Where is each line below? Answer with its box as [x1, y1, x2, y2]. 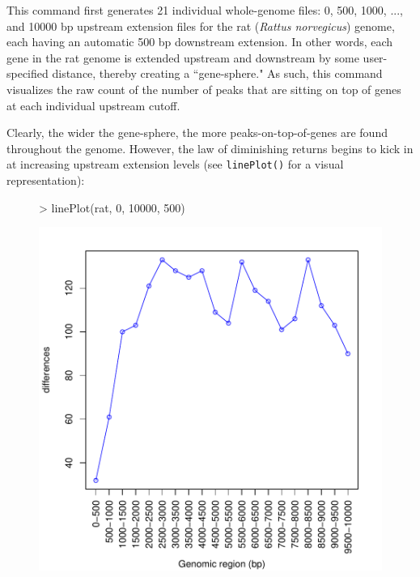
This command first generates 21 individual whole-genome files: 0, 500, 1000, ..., [6, 2, 403, 18]
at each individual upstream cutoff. [6, 96, 180, 113]
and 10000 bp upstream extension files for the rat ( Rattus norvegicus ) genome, [6, 17, 395, 34]
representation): [6, 172, 85, 188]
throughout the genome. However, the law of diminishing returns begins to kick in [6, 139, 414, 156]
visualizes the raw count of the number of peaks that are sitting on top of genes [6, 80, 401, 97]
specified [6, 65, 49, 82]
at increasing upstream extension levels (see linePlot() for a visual [6, 156, 344, 173]
